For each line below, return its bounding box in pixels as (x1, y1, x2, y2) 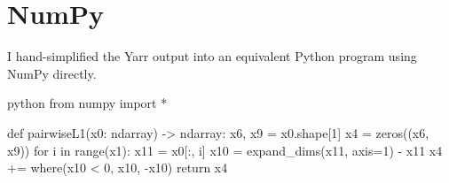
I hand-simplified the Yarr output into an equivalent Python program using (7, 47, 417, 65)
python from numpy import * (7, 94, 168, 112)
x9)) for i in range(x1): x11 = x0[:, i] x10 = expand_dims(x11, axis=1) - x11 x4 (7, 141, 443, 159)
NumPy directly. (7, 64, 97, 82)
